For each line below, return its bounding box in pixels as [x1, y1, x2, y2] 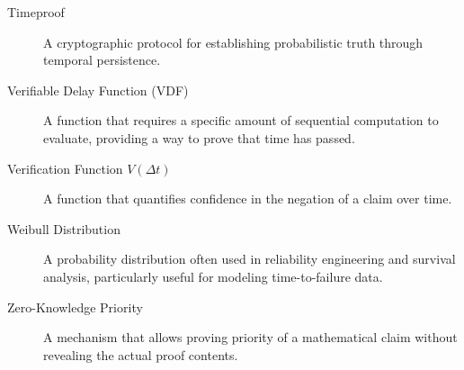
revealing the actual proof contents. [43, 345, 238, 364]
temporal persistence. [43, 50, 161, 69]
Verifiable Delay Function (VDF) [7, 80, 189, 99]
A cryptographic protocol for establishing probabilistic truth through [43, 32, 424, 51]
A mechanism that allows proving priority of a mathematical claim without [43, 328, 458, 347]
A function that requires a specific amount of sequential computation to [43, 111, 439, 130]
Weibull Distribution [7, 219, 120, 238]
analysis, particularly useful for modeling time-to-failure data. [43, 266, 383, 285]
